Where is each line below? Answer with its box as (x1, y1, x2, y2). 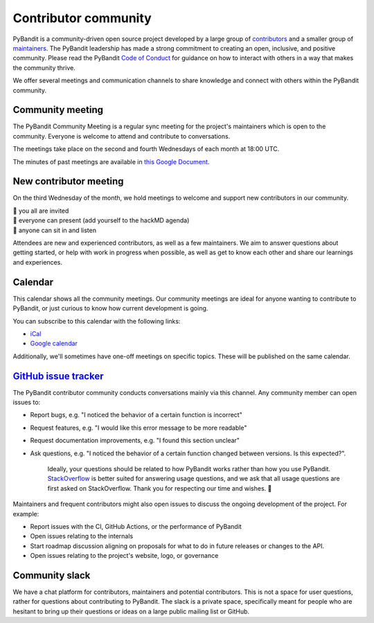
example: (12, 509, 39, 518)
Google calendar (30, 340, 78, 348)
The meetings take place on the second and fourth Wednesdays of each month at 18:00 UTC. (12, 145, 280, 153)
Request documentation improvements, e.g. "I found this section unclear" (30, 437, 240, 445)
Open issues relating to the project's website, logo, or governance (30, 552, 219, 560)
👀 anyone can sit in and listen (12, 226, 97, 234)
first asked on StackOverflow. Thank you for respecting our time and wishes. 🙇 (47, 484, 272, 492)
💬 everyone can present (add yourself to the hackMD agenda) (12, 216, 190, 225)
